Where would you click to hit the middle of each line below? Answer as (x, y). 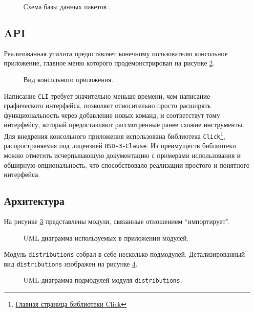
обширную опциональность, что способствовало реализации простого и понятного (127, 165)
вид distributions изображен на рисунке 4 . (71, 263)
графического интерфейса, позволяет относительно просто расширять (107, 105)
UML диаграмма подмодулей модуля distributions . (103, 280)
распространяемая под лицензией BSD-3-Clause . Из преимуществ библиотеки (120, 145)
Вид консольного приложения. (68, 79)
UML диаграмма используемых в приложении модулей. (106, 237)
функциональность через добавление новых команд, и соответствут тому (112, 115)
